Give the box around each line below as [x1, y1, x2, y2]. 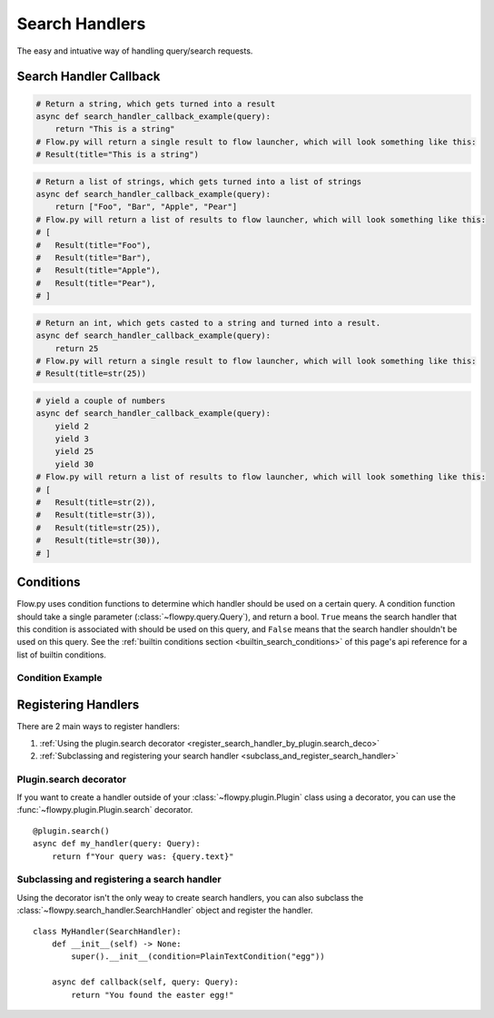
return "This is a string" [54, 124, 176, 134]
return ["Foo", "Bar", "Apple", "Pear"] [54, 202, 238, 212]
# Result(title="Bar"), [35, 252, 152, 263]
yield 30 [54, 459, 94, 469]
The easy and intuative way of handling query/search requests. [16, 45, 253, 56]
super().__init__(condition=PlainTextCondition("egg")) [71, 952, 326, 962]
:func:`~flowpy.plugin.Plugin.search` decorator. [16, 805, 193, 815]
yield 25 [54, 446, 94, 457]
